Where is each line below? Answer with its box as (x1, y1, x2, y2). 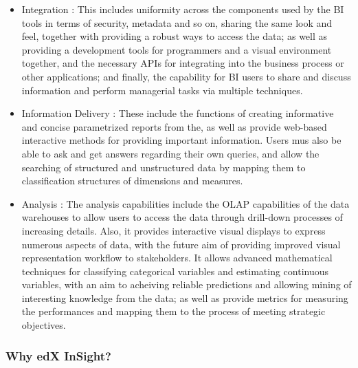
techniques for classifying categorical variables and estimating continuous (21, 263, 329, 278)
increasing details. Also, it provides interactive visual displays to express (21, 223, 326, 237)
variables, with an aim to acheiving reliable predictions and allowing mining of (21, 277, 352, 292)
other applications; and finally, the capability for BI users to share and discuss (21, 69, 351, 83)
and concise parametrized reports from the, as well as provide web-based (21, 119, 327, 133)
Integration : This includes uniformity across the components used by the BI (21, 2, 344, 16)
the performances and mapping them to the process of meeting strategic (21, 304, 326, 318)
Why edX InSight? (5, 347, 111, 364)
